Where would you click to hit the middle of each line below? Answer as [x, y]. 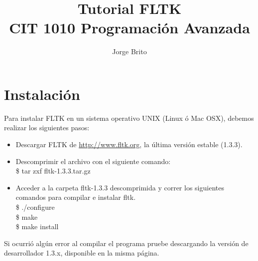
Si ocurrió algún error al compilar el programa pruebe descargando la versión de [126, 243]
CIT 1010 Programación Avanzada [129, 28]
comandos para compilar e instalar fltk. [76, 197]
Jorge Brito [129, 51]
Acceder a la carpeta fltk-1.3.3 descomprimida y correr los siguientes [120, 187]
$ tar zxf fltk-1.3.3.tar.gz [53, 171]
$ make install [37, 226]
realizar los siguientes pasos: [47, 128]
